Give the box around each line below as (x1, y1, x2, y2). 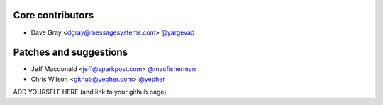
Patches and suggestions (13, 47, 128, 58)
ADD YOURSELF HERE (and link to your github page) (13, 88, 167, 97)
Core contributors (13, 9, 94, 21)
